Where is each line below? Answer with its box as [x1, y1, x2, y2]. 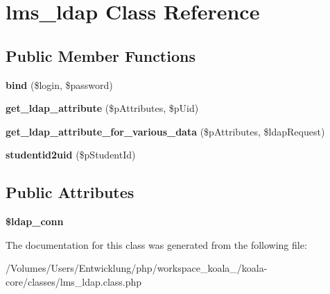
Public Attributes [6, 181, 134, 203]
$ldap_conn [6, 214, 64, 229]
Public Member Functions [6, 44, 196, 66]
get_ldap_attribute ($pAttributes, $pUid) [6, 101, 199, 115]
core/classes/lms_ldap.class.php [6, 274, 142, 288]
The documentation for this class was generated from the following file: [6, 237, 307, 252]
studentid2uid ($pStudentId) [6, 147, 136, 162]
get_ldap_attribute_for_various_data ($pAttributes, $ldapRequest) [6, 124, 325, 138]
